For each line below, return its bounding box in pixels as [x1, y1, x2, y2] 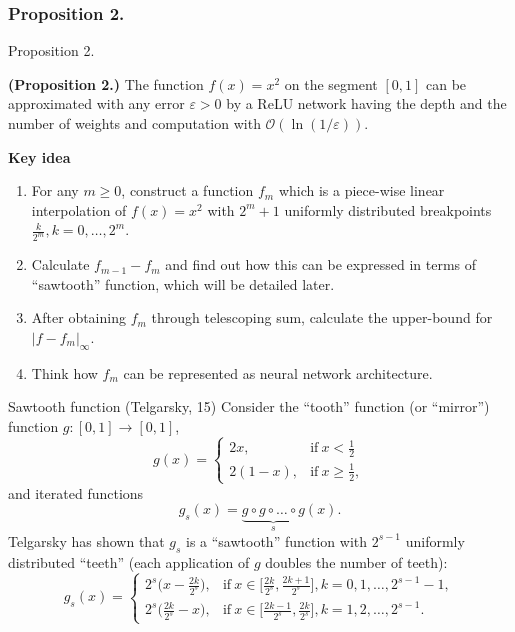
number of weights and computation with [8, 113, 261, 133]
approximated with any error [8, 93, 185, 114]
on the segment [284, 73, 378, 94]
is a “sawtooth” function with [186, 530, 367, 551]
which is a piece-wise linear [278, 180, 445, 201]
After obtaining [31, 307, 126, 328]
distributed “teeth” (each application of [8, 551, 250, 572]
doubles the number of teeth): [265, 551, 448, 572]
